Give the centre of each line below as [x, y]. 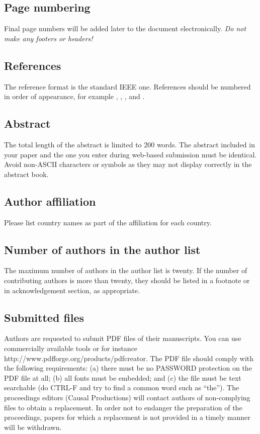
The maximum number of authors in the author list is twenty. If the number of [126, 270]
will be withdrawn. [33, 427]
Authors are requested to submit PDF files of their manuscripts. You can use [123, 338]
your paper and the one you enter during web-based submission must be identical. [131, 154]
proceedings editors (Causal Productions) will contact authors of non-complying [127, 397]
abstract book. [26, 174]
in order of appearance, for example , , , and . [74, 96]
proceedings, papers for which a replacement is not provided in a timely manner [127, 417]
